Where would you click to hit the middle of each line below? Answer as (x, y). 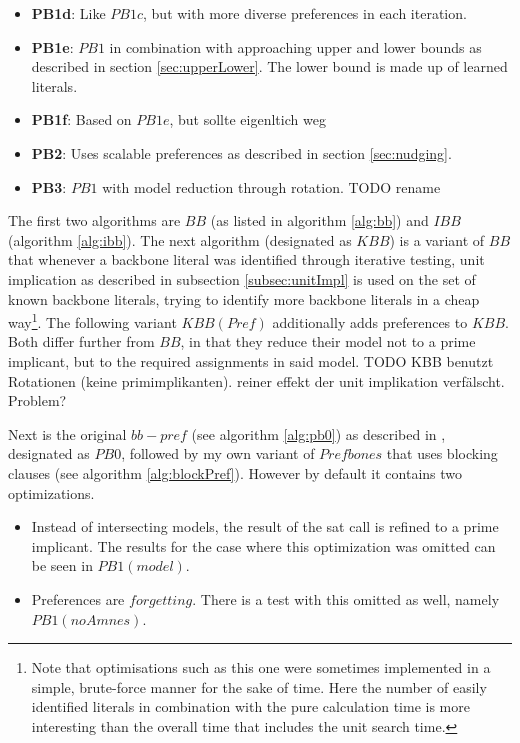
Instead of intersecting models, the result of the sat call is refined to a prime (265, 526)
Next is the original (67, 433)
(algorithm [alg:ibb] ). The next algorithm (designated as (180, 239)
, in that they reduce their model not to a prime (328, 341)
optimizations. (51, 492)
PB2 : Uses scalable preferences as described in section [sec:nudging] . (241, 152)
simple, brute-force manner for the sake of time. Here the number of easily (259, 686)
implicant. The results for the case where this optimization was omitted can (263, 545)
